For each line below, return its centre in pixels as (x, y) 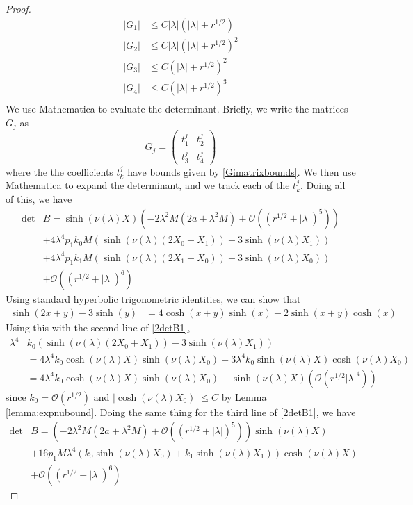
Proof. (18, 8)
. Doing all (323, 185)
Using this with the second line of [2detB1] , (98, 328)
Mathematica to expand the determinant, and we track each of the (148, 185)
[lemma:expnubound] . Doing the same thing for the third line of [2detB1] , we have (181, 412)
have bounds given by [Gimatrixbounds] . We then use (242, 171)
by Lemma (244, 396)
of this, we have (39, 199)
